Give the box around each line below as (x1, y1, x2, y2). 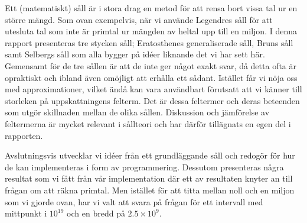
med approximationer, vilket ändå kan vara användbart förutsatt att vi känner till (5, 83, 302, 95)
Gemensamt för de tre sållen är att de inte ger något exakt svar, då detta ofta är (5, 59, 297, 72)
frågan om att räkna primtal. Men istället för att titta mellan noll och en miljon (5, 183, 295, 196)
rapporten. (5, 129, 43, 141)
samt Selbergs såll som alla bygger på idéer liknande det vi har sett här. (5, 48, 265, 60)
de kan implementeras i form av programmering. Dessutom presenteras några (5, 160, 284, 173)
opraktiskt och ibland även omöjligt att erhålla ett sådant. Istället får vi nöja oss (5, 71, 298, 83)
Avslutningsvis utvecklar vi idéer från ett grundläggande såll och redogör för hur (5, 149, 295, 161)
